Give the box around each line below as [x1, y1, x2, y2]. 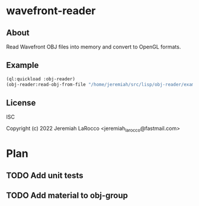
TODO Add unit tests [6, 170, 84, 181]
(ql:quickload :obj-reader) [6, 76, 76, 82]
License [6, 97, 36, 107]
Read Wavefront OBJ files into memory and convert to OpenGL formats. [6, 43, 181, 50]
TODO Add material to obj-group [6, 191, 129, 201]
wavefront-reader [6, 4, 96, 18]
